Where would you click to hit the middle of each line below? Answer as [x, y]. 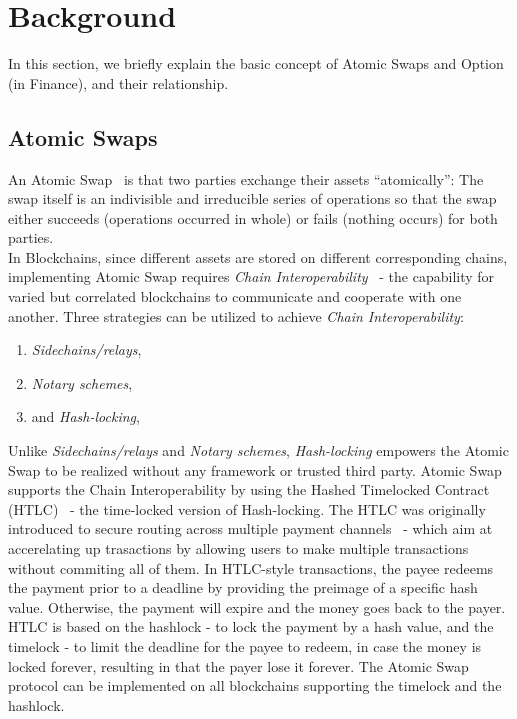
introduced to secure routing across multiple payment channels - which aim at [250, 528]
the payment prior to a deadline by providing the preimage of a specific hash [243, 587]
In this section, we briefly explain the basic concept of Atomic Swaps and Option [256, 63]
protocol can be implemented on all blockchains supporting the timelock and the [255, 685]
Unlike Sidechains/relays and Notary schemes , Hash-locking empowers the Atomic [258, 450]
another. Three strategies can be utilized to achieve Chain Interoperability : [236, 315]
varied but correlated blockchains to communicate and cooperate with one [235, 296]
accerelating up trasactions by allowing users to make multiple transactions [238, 548]
